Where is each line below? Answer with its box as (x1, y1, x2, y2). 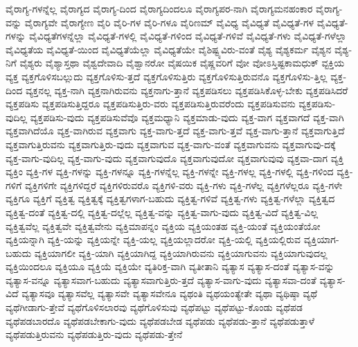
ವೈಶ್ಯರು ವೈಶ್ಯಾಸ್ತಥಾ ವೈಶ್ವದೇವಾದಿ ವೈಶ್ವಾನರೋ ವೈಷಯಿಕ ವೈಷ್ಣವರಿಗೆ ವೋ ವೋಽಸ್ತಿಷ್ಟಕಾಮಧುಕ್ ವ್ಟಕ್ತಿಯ (19, 55, 345, 70)
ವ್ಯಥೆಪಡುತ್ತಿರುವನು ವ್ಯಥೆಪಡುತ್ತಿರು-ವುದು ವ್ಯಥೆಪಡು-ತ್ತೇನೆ (6, 327, 183, 341)
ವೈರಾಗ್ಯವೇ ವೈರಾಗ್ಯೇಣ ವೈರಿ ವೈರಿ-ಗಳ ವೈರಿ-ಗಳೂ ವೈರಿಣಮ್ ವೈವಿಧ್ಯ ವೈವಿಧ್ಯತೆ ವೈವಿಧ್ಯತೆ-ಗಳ (24, 15, 314, 29)
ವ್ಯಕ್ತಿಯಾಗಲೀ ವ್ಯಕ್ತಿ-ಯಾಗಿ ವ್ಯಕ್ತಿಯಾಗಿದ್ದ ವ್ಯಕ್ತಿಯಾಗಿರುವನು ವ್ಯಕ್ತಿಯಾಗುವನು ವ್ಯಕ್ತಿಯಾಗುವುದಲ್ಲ (34, 245, 328, 260)
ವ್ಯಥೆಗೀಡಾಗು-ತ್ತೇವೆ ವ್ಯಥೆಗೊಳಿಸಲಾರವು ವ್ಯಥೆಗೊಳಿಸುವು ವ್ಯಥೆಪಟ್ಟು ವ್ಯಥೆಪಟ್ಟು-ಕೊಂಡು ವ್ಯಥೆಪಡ (6, 300, 303, 314)
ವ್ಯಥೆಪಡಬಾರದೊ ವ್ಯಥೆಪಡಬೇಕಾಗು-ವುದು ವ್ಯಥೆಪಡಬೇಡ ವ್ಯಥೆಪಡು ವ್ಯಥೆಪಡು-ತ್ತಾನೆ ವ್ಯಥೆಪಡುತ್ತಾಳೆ (6, 313, 314, 328)
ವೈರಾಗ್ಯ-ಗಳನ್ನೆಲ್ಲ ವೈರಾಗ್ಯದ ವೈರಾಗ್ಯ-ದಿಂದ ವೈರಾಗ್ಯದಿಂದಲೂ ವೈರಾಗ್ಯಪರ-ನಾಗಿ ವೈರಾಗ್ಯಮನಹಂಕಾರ (6, 1, 313, 15)
